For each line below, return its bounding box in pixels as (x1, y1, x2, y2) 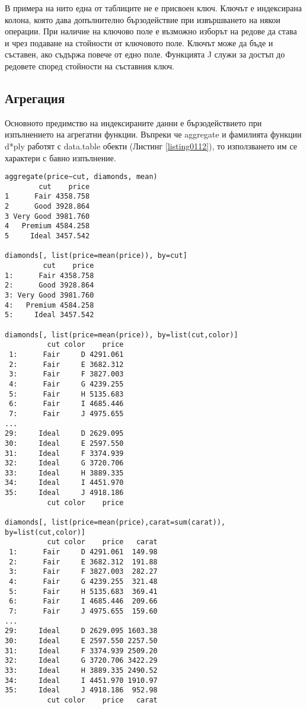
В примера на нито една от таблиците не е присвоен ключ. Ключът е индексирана (5, 2, 302, 14)
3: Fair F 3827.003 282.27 (9, 567, 158, 576)
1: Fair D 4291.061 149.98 (9, 548, 158, 557)
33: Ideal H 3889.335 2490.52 (5, 666, 158, 675)
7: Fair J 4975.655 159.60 (9, 607, 158, 616)
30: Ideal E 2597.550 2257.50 (5, 636, 158, 645)
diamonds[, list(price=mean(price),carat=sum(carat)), (5, 518, 226, 527)
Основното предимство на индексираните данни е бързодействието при (5, 116, 262, 129)
